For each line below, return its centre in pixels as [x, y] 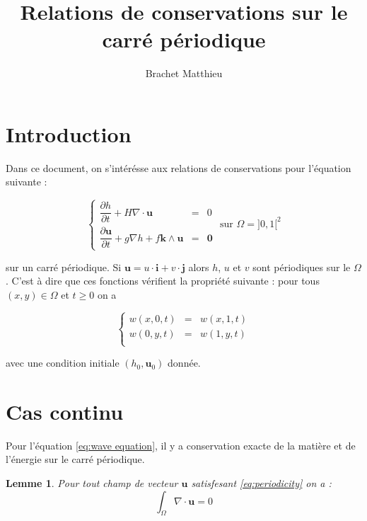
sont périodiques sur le [302, 267]
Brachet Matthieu [184, 73]
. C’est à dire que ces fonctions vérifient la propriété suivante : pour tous [163, 281]
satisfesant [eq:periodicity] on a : [261, 482]
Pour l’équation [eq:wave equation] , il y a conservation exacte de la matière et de [181, 445]
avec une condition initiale [63, 363]
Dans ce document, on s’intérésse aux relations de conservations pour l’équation [179, 167]
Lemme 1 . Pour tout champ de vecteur [92, 482]
